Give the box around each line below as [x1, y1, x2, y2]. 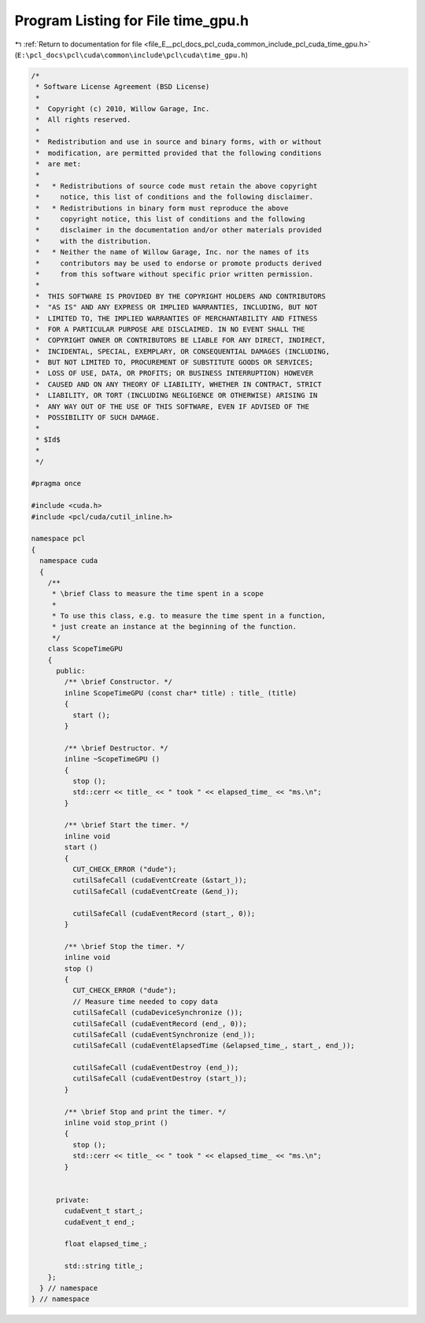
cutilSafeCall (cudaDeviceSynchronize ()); [72, 1008, 243, 1017]
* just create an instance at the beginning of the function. [51, 622, 297, 632]
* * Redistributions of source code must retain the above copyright [35, 181, 318, 191]
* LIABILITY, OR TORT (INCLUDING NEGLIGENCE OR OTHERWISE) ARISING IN [35, 391, 318, 400]
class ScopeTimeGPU [47, 644, 124, 654]
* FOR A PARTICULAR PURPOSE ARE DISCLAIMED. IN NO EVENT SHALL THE [35, 324, 305, 334]
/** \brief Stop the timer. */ [64, 942, 185, 951]
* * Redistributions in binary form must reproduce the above [35, 203, 289, 213]
